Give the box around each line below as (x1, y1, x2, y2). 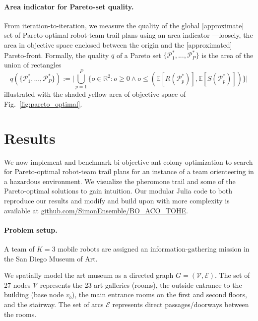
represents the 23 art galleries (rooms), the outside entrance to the (40, 279, 242, 290)
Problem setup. (4, 224, 58, 235)
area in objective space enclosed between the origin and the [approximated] (4, 39, 232, 50)
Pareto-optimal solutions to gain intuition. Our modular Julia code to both (4, 186, 233, 196)
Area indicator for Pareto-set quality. (4, 1, 134, 11)
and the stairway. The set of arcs (4, 299, 104, 310)
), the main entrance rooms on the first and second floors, (71, 289, 247, 300)
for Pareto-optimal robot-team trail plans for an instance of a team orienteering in (4, 166, 254, 177)
